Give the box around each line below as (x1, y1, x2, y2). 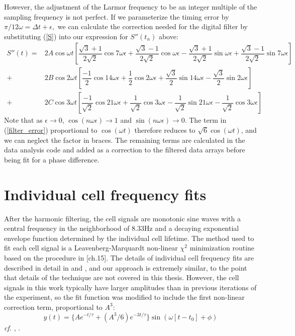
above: (158, 31, 178, 41)
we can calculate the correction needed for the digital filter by (57, 21, 248, 32)
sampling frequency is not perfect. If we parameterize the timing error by (4, 11, 229, 22)
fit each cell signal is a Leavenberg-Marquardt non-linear (4, 242, 178, 253)
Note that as (4, 115, 43, 125)
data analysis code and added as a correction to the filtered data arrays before (4, 144, 245, 155)
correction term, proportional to (4, 301, 103, 312)
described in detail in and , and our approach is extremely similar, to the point (4, 262, 247, 273)
